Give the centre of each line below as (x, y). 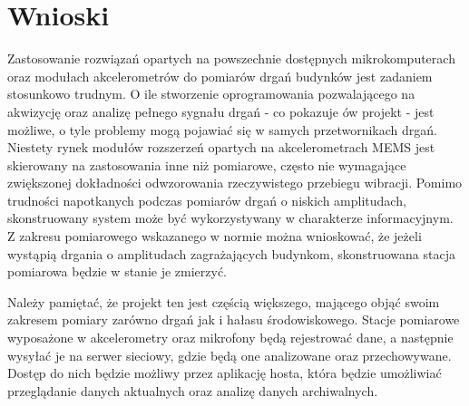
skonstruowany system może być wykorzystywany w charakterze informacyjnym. (230, 218)
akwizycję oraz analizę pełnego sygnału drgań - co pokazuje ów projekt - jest (221, 111)
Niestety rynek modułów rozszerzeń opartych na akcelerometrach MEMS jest (221, 147)
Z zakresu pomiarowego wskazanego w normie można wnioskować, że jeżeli (215, 236)
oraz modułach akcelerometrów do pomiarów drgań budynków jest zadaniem (220, 76)
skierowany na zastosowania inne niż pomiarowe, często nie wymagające (207, 164)
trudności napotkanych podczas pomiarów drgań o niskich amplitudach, (207, 200)
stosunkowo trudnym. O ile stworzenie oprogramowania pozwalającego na (211, 94)
